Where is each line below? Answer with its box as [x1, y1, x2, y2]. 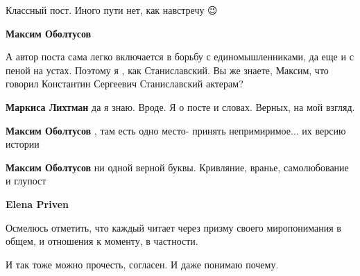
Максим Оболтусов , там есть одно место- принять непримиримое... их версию [6, 123, 346, 137]
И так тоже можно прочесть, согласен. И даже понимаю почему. [6, 257, 279, 271]
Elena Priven [6, 196, 69, 211]
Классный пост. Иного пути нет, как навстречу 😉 [6, 3, 218, 17]
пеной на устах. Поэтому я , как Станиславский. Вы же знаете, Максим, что [6, 62, 329, 77]
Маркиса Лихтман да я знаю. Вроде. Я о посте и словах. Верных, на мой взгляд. [6, 99, 355, 114]
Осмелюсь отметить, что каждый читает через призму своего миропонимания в [6, 220, 341, 234]
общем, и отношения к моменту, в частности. [6, 234, 198, 248]
